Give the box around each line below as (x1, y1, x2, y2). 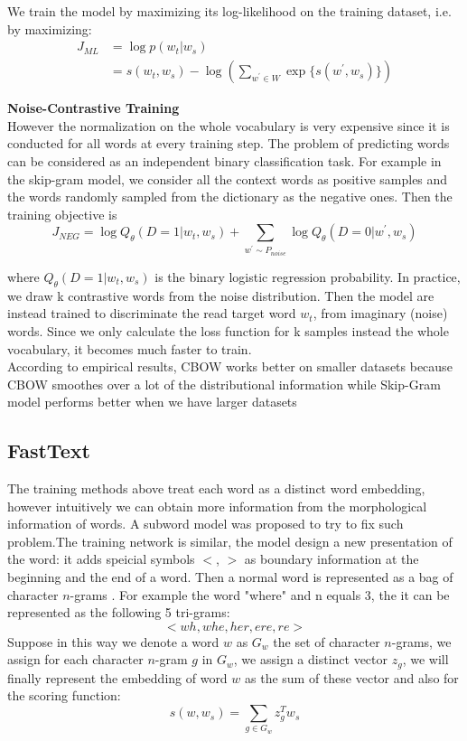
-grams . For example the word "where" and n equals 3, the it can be (70, 585, 450, 604)
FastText (7, 436, 90, 464)
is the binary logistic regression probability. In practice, (154, 267, 461, 286)
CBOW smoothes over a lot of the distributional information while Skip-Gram (7, 374, 441, 393)
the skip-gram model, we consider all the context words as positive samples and (7, 169, 448, 188)
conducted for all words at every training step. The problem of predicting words (7, 134, 450, 153)
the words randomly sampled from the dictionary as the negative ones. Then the (7, 187, 453, 206)
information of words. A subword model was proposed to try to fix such (7, 514, 404, 533)
